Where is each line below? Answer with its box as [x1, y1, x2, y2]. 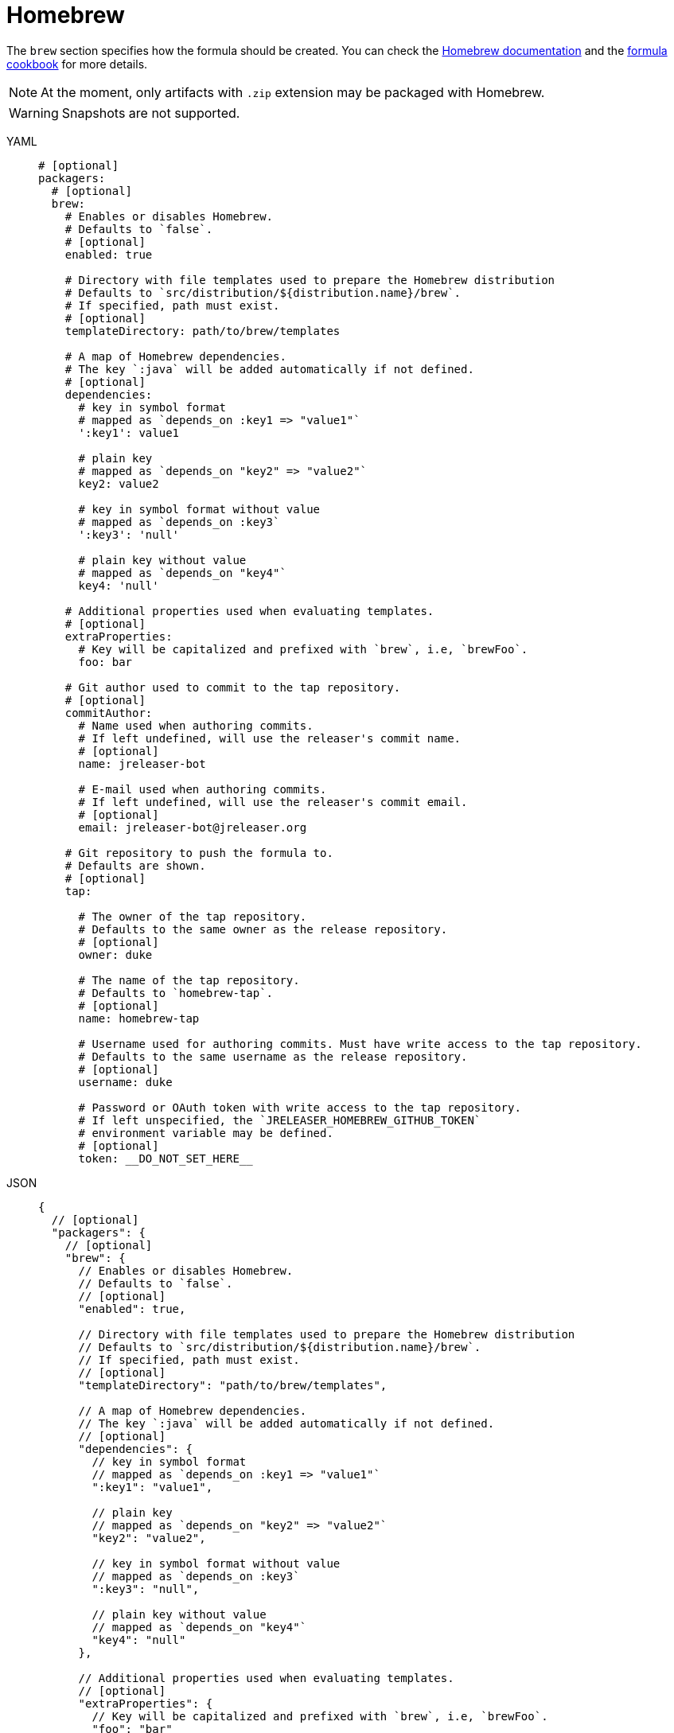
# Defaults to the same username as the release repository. [78, 1050, 468, 1063]
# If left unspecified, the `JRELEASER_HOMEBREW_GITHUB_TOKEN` [78, 1113, 481, 1127]
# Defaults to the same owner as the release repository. [78, 922, 448, 936]
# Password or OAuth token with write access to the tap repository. [78, 1100, 521, 1114]
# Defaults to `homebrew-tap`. [78, 986, 274, 999]
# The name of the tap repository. [78, 973, 300, 987]
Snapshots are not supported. [61, 104, 240, 121]
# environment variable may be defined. [78, 1126, 333, 1139]
